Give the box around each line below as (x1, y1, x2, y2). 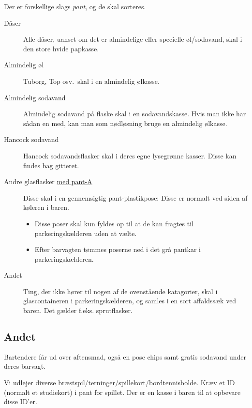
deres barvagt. (4, 361, 46, 371)
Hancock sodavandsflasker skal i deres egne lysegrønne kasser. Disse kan (23, 150, 237, 160)
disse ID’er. (4, 396, 37, 407)
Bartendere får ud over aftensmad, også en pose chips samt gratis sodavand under (4, 351, 247, 361)
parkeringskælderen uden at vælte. (34, 228, 137, 238)
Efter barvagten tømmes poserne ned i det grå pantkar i (34, 244, 201, 254)
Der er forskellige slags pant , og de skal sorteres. (4, 1, 146, 11)
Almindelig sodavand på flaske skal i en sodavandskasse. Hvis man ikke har (23, 109, 246, 119)
